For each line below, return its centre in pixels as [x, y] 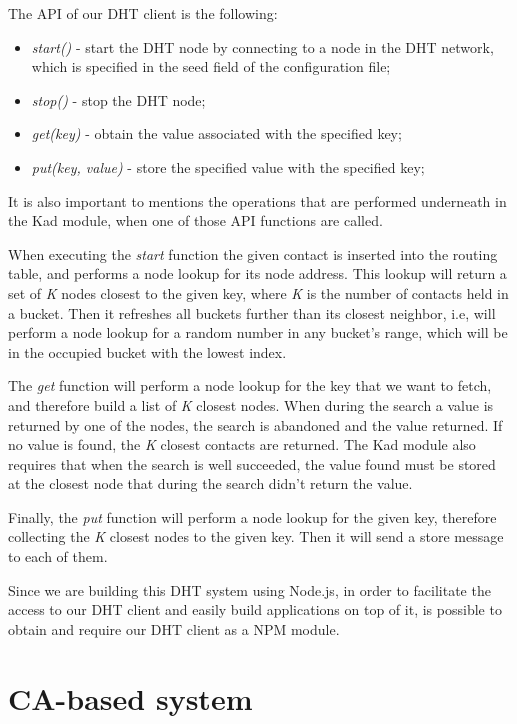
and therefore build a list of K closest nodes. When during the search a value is [251, 404]
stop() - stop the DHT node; [118, 99]
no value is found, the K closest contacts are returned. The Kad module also [242, 444]
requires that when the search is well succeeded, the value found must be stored [252, 463]
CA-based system [130, 697]
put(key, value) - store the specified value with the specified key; [228, 166]
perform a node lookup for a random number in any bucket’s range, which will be [258, 332]
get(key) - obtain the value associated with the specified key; [216, 133]
